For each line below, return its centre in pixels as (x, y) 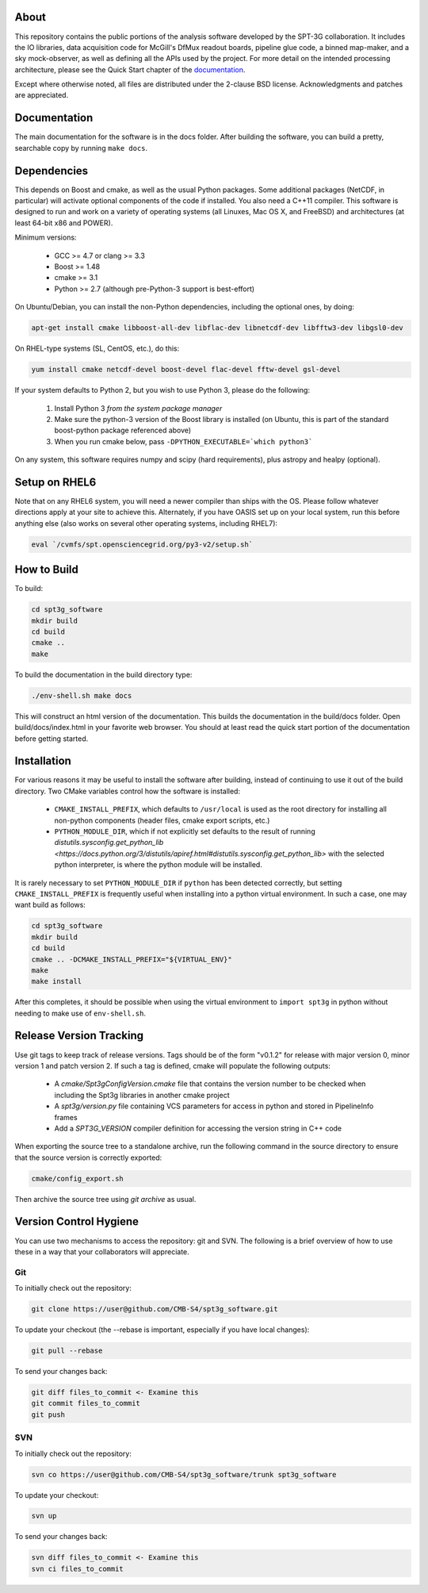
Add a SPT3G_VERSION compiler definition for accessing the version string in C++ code (198, 1128)
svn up (44, 1516)
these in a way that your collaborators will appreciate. (102, 1251)
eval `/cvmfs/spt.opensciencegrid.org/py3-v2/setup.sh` (142, 544)
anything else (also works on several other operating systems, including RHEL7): (146, 523)
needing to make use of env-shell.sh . (80, 1013)
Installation (43, 761)
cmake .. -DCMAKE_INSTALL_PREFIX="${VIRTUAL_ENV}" (132, 959)
